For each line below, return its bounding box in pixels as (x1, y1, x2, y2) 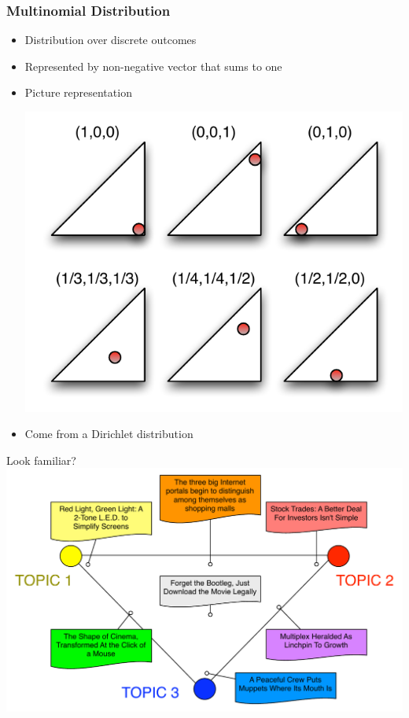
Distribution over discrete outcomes (24, 31, 197, 48)
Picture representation (24, 84, 132, 101)
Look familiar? (6, 451, 76, 468)
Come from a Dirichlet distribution (24, 425, 193, 442)
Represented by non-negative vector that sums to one (24, 57, 282, 74)
